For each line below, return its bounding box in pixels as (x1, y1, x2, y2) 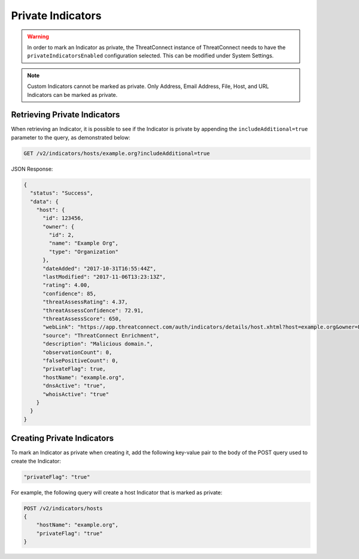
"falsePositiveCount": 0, (42, 357, 119, 364)
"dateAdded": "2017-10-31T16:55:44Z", (42, 265, 157, 272)
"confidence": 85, (42, 290, 97, 297)
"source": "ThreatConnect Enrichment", (42, 332, 160, 339)
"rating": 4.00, (42, 282, 90, 288)
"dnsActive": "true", (42, 382, 106, 389)
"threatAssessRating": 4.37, (42, 299, 128, 305)
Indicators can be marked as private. (27, 91, 118, 98)
